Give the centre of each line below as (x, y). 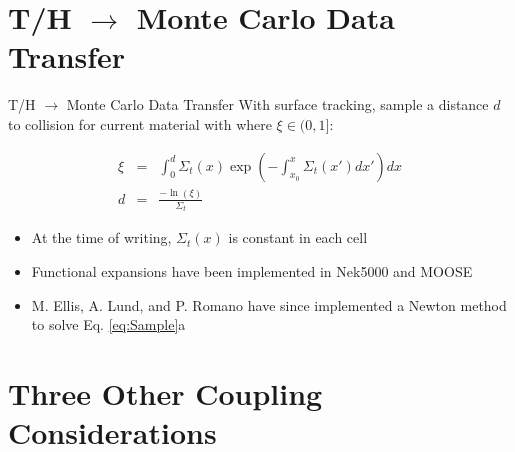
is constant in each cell (298, 237)
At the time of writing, (101, 237)
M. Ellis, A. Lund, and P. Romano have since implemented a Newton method (269, 304)
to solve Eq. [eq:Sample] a (108, 324)
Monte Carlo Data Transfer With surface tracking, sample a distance (277, 104)
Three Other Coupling (165, 392)
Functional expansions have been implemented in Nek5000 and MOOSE (252, 270)
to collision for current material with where (140, 123)
